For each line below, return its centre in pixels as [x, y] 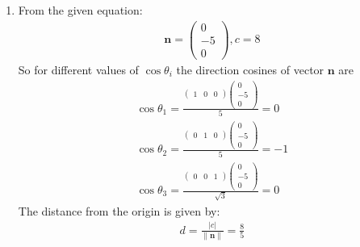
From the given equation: [80, 10]
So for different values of [78, 69]
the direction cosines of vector [250, 69]
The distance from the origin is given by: [119, 210]
